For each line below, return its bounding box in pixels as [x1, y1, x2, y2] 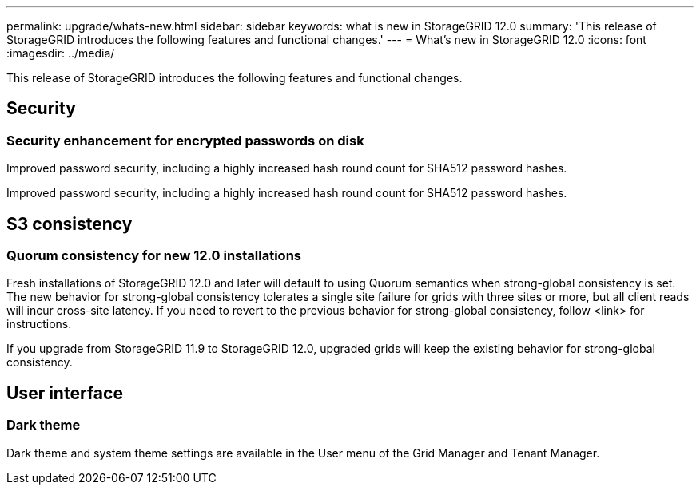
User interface [6, 382, 123, 403]
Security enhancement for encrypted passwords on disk [6, 132, 364, 148]
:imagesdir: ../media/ [6, 46, 115, 60]
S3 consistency [6, 213, 133, 234]
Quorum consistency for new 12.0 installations [6, 247, 301, 264]
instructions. [6, 317, 72, 331]
